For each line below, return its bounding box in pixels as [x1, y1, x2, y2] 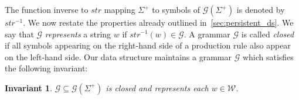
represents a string [45, 27, 111, 40]
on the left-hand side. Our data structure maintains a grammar [5, 50, 232, 63]
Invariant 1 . [5, 81, 53, 94]
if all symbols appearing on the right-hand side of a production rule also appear [5, 39, 291, 51]
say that [5, 27, 34, 40]
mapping [104, 4, 135, 15]
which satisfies [242, 50, 294, 63]
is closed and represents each [106, 81, 209, 94]
